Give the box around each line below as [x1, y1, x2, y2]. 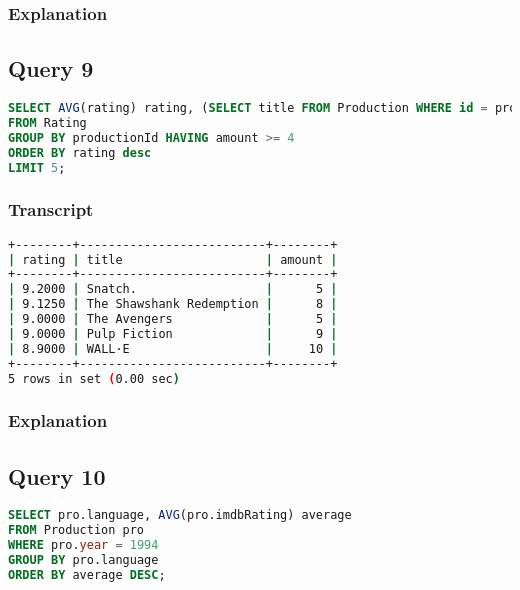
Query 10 [8, 460, 106, 491]
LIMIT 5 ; [8, 160, 66, 175]
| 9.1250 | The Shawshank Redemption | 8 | [8, 297, 338, 312]
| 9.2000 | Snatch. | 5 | [8, 282, 338, 297]
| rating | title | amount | [8, 252, 338, 267]
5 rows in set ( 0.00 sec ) [8, 371, 180, 386]
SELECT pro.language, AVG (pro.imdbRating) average [8, 508, 352, 523]
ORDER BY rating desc [8, 145, 152, 160]
